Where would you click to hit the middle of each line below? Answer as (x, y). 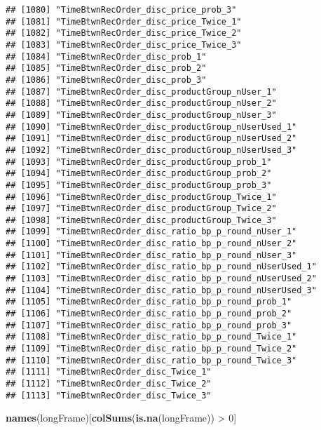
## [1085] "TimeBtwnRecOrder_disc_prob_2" (106, 68)
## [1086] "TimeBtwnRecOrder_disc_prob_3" (106, 80)
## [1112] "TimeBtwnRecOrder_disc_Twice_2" (109, 384)
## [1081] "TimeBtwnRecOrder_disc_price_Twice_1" (124, 21)
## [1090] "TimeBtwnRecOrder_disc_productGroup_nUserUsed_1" (151, 127)
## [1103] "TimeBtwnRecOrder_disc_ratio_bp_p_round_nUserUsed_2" (161, 279)
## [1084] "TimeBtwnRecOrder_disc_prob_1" (106, 56)
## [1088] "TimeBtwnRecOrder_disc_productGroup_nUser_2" (141, 103)
